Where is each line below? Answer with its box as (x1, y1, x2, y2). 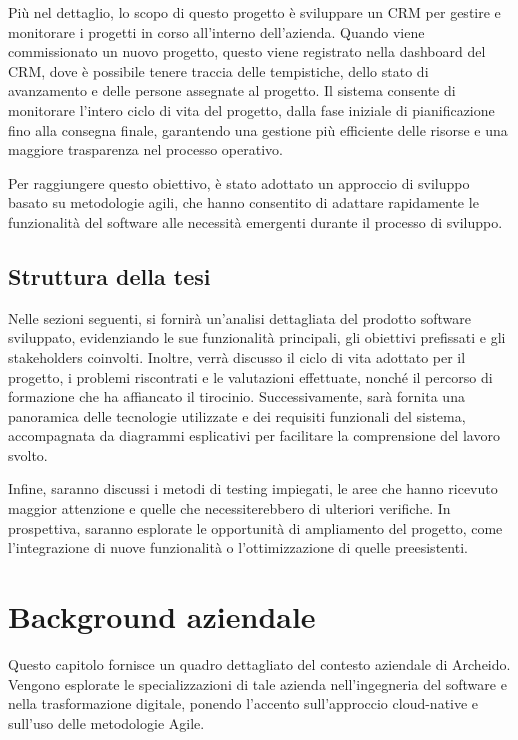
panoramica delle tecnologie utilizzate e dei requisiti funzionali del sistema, (8, 405, 466, 426)
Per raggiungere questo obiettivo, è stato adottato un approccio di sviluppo (8, 172, 470, 193)
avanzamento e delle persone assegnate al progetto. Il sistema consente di (8, 80, 456, 101)
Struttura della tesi (8, 260, 211, 291)
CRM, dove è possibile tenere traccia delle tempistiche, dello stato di (8, 60, 429, 81)
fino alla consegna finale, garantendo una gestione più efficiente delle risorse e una (8, 119, 508, 140)
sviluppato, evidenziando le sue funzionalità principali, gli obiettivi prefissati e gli (8, 327, 506, 348)
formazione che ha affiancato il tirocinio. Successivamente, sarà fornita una (8, 386, 465, 407)
